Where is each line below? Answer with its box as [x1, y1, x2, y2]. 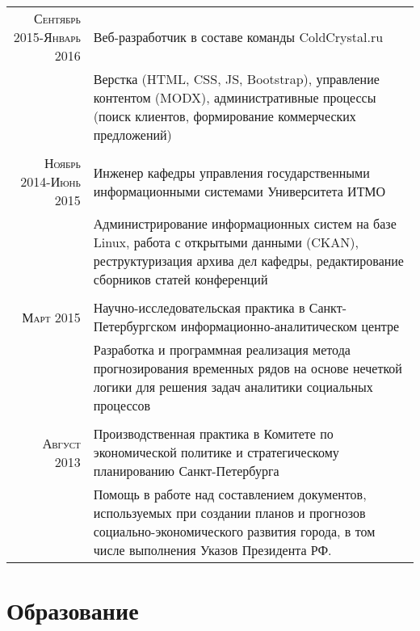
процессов [93, 396, 151, 414]
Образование [6, 594, 139, 627]
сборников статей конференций [93, 270, 268, 288]
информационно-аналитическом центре [180, 317, 400, 335]
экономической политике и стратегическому [93, 443, 339, 461]
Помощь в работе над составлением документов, [93, 485, 367, 503]
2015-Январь [13, 27, 81, 46]
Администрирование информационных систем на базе [93, 214, 397, 233]
